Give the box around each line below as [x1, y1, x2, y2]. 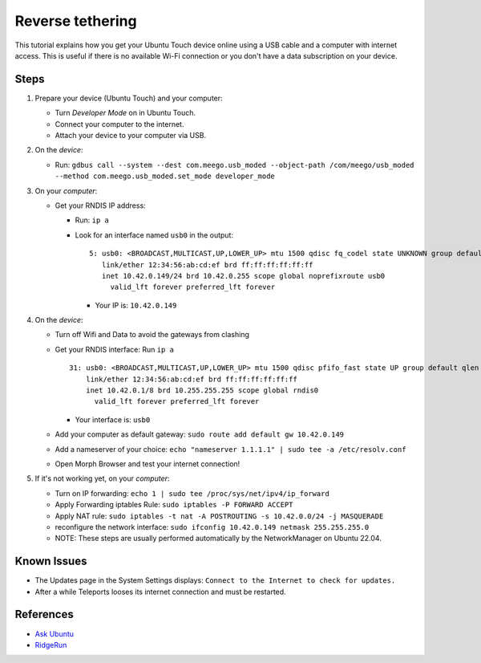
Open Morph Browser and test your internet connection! [55, 459, 240, 469]
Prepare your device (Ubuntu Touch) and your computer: [34, 93, 224, 103]
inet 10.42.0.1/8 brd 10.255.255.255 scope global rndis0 [85, 386, 319, 395]
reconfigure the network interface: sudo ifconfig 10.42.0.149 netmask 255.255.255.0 [55, 522, 370, 531]
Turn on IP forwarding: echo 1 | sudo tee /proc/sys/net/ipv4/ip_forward [55, 488, 330, 498]
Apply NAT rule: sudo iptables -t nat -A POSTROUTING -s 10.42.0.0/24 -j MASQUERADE [55, 510, 384, 521]
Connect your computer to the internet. [55, 119, 184, 128]
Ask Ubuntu [34, 628, 75, 638]
